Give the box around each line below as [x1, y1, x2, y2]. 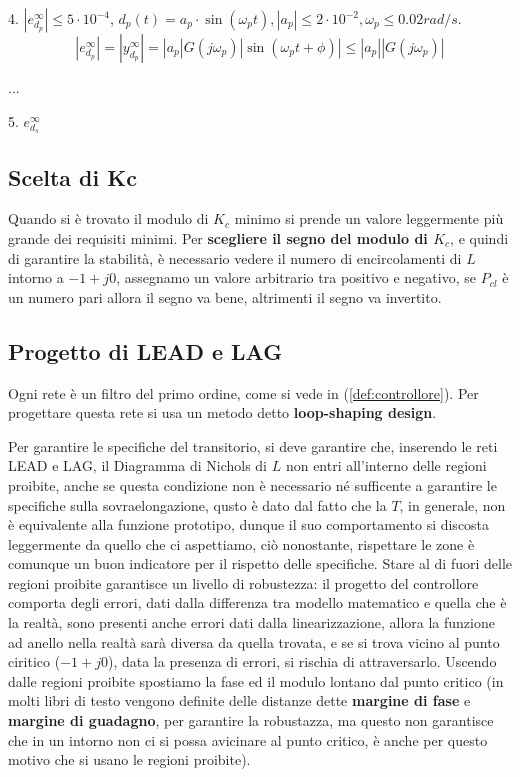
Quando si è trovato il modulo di [8, 208, 209, 229]
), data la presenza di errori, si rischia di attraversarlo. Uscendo [107, 651, 497, 672]
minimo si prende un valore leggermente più [234, 208, 504, 229]
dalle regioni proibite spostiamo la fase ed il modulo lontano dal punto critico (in [8, 670, 504, 691]
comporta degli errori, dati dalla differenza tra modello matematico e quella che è [8, 592, 507, 613]
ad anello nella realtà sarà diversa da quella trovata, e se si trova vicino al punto [8, 631, 500, 652]
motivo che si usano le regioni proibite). [8, 749, 251, 770]
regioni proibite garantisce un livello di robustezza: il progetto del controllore [8, 572, 479, 593]
